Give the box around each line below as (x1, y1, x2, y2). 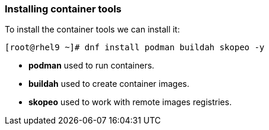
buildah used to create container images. (28, 79, 190, 89)
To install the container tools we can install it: (5, 24, 180, 35)
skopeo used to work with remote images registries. (28, 97, 232, 108)
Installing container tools (5, 3, 122, 15)
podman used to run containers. (28, 60, 155, 71)
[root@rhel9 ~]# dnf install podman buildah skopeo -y (5, 43, 265, 53)
